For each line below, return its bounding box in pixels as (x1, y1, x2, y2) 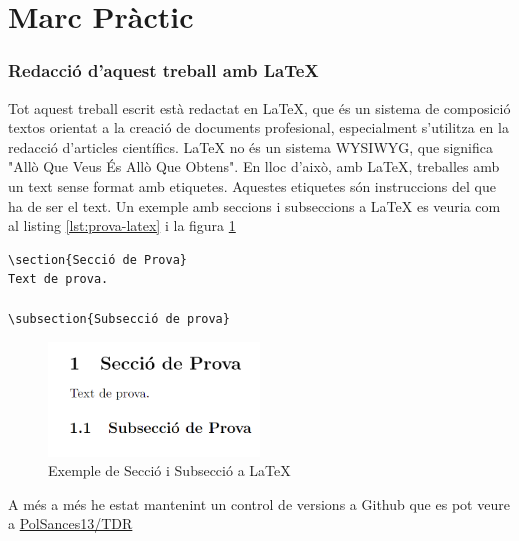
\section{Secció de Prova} (8, 252, 187, 267)
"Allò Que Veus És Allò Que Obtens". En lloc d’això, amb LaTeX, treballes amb (8, 156, 500, 177)
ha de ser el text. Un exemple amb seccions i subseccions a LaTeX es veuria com (8, 195, 501, 216)
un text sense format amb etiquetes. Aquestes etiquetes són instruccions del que (8, 175, 496, 196)
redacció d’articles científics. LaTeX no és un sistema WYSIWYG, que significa (8, 136, 493, 157)
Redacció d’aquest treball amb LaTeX (8, 58, 319, 83)
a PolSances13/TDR (8, 513, 133, 534)
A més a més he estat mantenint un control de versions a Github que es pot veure (8, 493, 510, 514)
